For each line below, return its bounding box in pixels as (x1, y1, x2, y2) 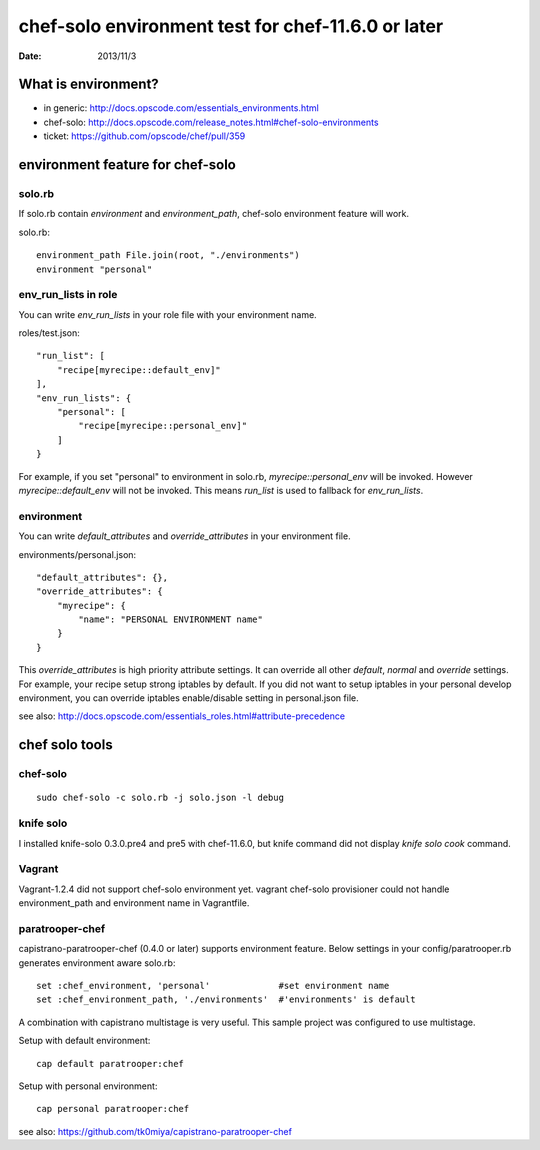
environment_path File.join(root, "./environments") (36, 250, 300, 261)
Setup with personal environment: (18, 1080, 158, 1092)
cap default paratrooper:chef (36, 1058, 185, 1069)
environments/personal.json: (18, 548, 137, 560)
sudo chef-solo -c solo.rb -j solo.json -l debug (36, 792, 285, 804)
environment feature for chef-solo (18, 156, 237, 174)
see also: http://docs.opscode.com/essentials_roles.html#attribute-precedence (18, 710, 345, 722)
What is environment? (18, 76, 159, 93)
